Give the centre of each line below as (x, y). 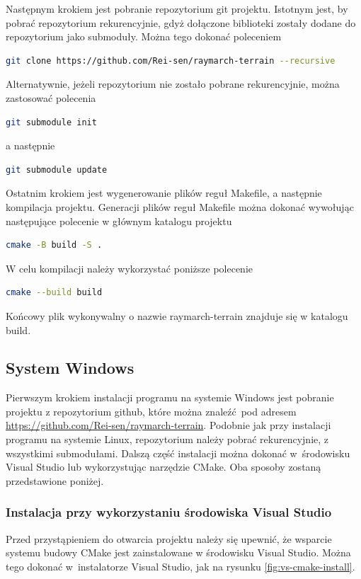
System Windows (70, 368)
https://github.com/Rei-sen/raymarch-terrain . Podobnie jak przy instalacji (168, 425)
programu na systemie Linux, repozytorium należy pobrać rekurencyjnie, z (167, 439)
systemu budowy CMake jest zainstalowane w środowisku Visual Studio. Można (178, 552)
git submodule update (57, 170)
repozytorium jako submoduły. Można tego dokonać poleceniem (144, 36)
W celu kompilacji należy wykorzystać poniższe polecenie (129, 268)
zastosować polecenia (51, 97)
